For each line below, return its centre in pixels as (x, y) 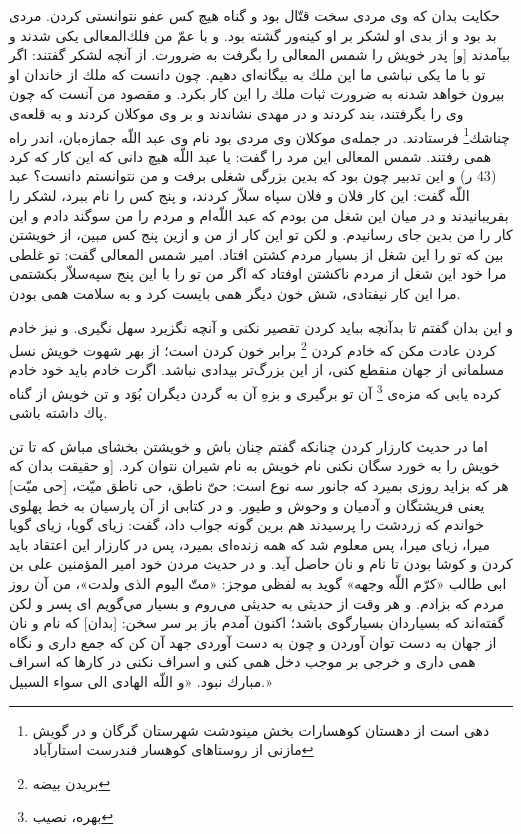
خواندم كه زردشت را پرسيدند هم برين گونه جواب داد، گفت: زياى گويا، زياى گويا (246, 524)
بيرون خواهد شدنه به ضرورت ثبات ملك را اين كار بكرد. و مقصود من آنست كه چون (257, 93)
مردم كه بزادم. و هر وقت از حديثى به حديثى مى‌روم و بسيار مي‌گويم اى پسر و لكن (256, 602)
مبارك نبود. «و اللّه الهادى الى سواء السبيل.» (140, 680)
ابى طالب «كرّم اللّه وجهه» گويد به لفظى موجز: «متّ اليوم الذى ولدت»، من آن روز (258, 583)
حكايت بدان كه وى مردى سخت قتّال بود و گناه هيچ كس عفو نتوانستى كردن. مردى (254, 15)
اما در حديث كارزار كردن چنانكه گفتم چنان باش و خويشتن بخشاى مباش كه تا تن (249, 445)
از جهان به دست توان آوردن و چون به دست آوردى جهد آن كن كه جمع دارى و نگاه (253, 641)
